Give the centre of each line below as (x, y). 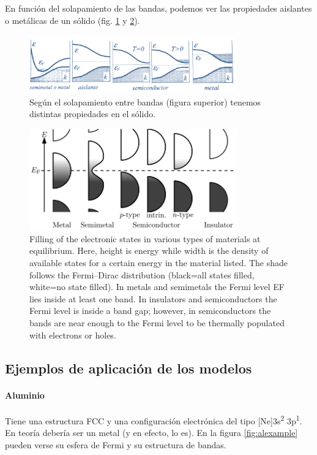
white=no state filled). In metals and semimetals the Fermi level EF (157, 287)
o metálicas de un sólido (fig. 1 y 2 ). (73, 20)
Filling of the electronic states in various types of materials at (145, 238)
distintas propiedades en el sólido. (93, 114)
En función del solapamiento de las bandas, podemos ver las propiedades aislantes (158, 8)
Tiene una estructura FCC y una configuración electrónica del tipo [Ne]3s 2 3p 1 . (154, 419)
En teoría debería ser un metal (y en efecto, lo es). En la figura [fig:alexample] (151, 433)
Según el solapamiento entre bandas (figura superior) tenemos (145, 101)
